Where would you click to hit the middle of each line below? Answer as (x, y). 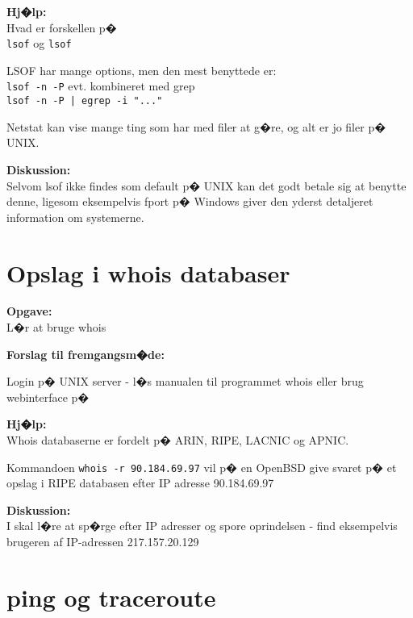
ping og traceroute (111, 597)
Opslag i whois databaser (148, 272)
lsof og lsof (39, 43)
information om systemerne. (75, 217)
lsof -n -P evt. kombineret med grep (101, 86)
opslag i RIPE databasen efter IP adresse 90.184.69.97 (140, 483)
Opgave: (29, 311)
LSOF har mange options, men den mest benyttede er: (142, 70)
